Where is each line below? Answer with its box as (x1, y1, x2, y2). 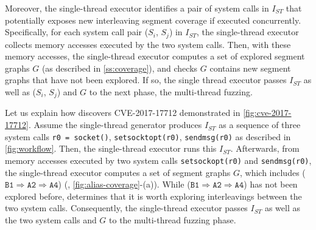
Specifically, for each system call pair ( (5, 25, 149, 38)
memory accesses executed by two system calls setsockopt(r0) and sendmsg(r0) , (5, 154, 312, 166)
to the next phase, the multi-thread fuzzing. (89, 86, 253, 98)
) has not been (244, 178, 298, 191)
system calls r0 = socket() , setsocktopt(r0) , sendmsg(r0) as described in (5, 130, 291, 143)
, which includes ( (239, 166, 306, 178)
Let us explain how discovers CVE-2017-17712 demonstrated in (5, 106, 241, 119)
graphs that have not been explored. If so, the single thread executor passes (5, 73, 287, 86)
